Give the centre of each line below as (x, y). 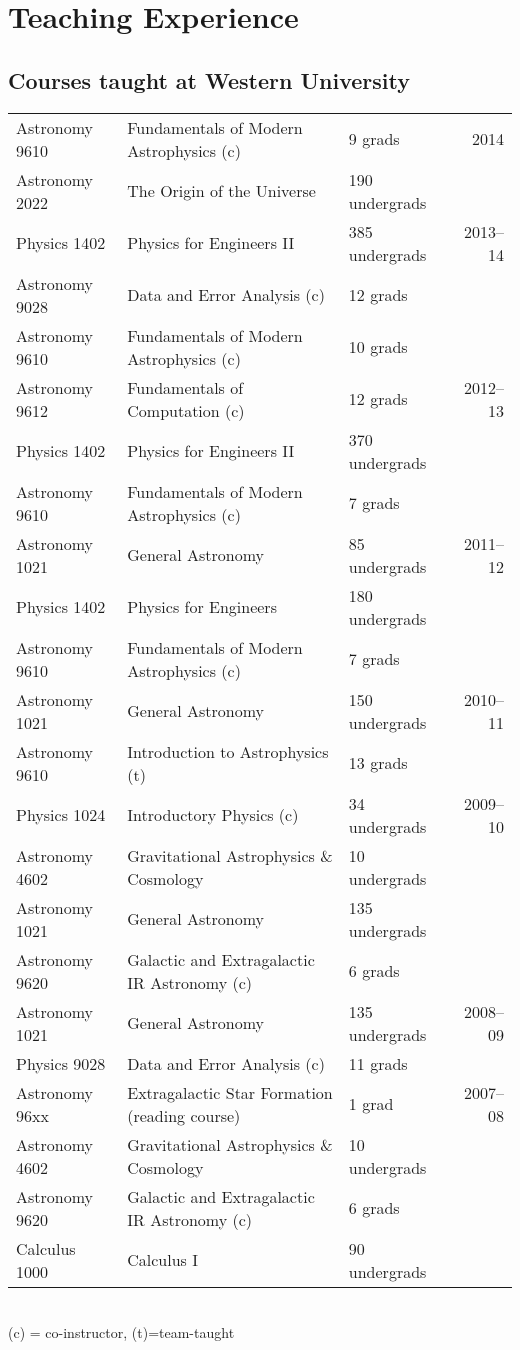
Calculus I (163, 1260)
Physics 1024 (61, 815)
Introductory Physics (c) (213, 815)
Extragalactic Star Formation (230, 1092)
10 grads (378, 347)
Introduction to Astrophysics (228, 751)
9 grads (374, 139)
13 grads (378, 763)
